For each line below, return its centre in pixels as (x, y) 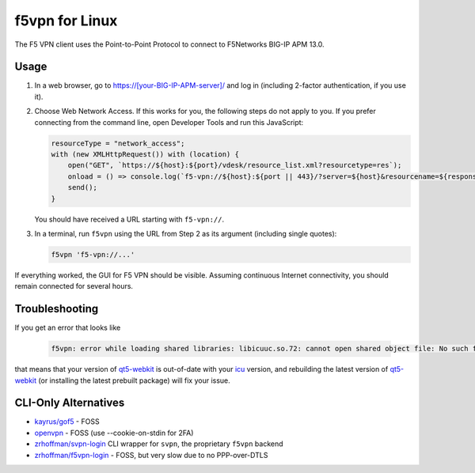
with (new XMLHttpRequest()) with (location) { (145, 154)
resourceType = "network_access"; (118, 143)
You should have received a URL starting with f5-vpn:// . (129, 219)
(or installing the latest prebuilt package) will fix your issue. (135, 380)
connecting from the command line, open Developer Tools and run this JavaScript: (169, 122)
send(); (83, 187)
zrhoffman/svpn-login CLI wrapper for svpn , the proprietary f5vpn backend (159, 444)
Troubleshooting (57, 309)
